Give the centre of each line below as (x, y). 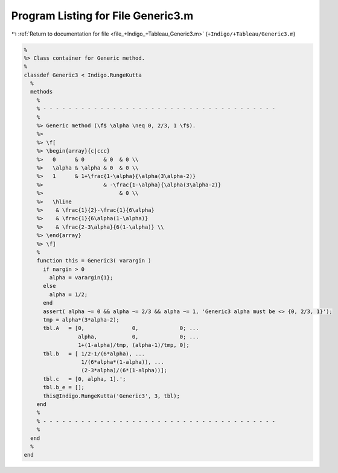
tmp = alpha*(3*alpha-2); (81, 320)
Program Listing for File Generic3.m (102, 16)
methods (42, 92)
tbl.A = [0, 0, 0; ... (121, 328)
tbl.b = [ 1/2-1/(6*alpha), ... (94, 354)
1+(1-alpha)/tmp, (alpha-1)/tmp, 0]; (133, 345)
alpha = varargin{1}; (81, 278)
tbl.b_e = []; (64, 387)
